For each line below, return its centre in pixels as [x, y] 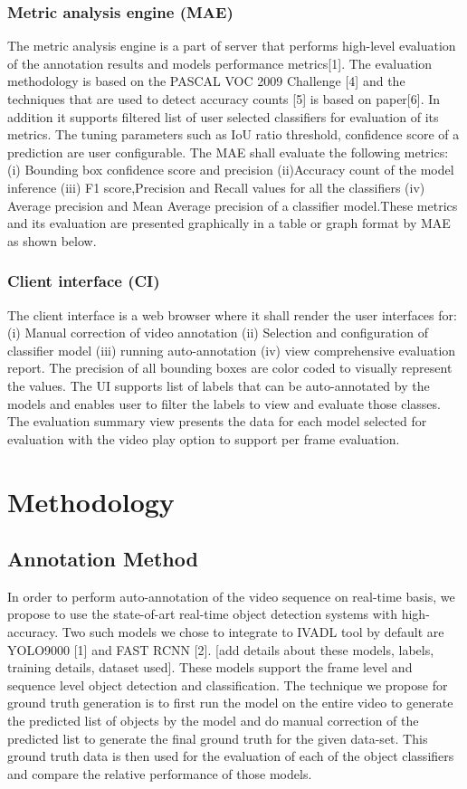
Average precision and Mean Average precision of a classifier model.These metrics [233, 205]
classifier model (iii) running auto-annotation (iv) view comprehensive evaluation [232, 350]
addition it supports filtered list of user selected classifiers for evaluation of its [223, 116]
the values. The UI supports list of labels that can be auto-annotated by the [219, 385]
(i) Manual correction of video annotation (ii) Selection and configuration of [218, 333]
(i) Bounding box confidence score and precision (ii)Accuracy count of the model [231, 170]
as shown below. [52, 240]
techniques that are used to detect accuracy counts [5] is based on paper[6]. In [224, 99]
